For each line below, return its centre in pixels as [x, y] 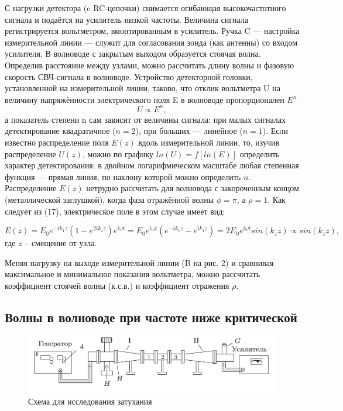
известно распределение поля [57, 142]
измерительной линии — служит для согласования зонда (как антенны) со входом [151, 42]
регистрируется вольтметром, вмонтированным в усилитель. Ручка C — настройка [152, 31]
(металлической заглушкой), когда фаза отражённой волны [109, 199]
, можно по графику [118, 153]
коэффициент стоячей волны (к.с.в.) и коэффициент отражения [117, 285]
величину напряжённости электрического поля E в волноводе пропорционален [145, 99]
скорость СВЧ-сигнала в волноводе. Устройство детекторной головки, [129, 76]
